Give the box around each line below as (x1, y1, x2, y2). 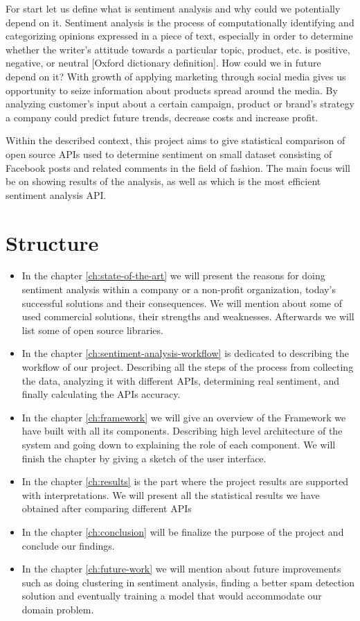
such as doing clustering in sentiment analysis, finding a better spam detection (21, 575, 354, 589)
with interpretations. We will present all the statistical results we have (21, 487, 320, 502)
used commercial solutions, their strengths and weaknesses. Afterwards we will (21, 309, 354, 324)
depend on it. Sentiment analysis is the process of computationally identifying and (6, 15, 354, 29)
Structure (6, 228, 99, 256)
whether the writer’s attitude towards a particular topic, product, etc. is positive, (6, 42, 350, 56)
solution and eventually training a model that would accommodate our (21, 588, 322, 603)
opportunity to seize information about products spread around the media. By (6, 82, 338, 97)
